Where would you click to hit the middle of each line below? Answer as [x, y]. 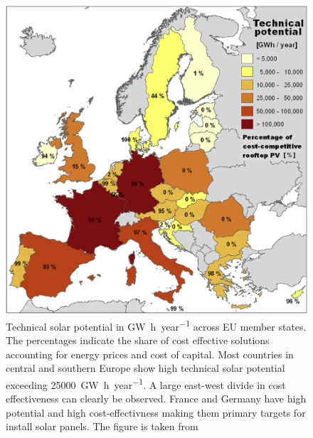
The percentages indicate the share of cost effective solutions [138, 340]
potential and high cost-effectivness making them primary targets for [156, 412]
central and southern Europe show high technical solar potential [145, 368]
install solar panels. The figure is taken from [102, 426]
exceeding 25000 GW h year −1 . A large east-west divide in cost [146, 383]
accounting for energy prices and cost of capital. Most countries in [150, 354]
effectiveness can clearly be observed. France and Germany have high [156, 399]
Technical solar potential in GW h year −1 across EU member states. [156, 325]
